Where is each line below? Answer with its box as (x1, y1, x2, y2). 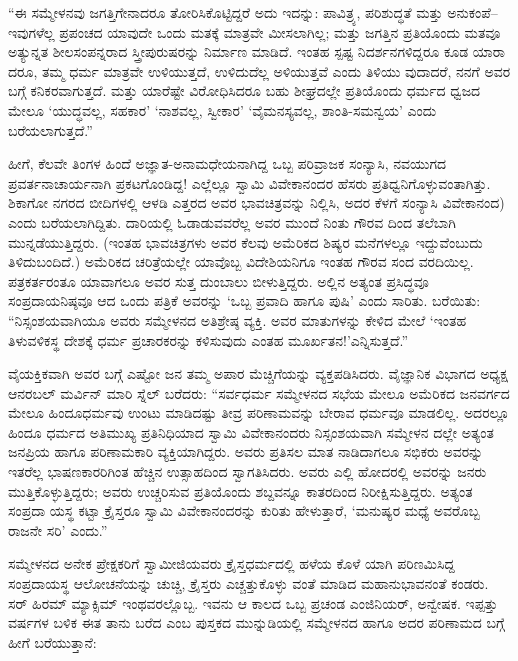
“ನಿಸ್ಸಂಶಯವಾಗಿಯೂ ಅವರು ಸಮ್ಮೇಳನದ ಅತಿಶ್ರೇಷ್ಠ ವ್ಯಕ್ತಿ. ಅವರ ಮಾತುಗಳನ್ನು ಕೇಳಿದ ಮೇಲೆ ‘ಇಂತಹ (8, 309, 467, 330)
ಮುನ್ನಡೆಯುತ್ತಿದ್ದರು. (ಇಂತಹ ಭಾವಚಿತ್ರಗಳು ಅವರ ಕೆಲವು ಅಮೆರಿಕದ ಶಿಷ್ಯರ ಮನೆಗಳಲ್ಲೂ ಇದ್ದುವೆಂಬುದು (8, 231, 483, 252)
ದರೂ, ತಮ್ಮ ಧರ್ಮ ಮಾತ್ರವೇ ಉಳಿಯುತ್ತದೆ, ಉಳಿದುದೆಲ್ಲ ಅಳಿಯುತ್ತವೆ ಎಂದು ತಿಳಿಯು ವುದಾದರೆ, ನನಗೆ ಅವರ (8, 60, 511, 81)
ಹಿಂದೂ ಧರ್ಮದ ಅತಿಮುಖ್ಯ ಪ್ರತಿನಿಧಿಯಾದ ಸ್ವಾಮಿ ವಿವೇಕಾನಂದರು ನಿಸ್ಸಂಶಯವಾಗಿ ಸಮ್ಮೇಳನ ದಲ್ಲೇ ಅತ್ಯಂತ (8, 421, 494, 442)
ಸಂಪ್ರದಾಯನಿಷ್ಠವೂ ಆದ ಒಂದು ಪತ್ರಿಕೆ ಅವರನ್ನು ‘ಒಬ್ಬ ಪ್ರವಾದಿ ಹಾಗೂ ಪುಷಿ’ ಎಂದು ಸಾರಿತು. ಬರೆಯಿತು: (8, 290, 481, 311)
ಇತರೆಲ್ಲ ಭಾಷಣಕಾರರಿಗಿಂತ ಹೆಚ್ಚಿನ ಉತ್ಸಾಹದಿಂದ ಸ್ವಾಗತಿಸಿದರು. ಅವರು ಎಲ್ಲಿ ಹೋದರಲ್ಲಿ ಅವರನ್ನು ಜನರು (8, 461, 487, 482)
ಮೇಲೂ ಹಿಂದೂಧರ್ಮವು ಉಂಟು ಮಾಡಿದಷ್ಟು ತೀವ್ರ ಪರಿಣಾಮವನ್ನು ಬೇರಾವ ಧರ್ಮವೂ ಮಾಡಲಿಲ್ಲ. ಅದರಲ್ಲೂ (8, 402, 510, 423)
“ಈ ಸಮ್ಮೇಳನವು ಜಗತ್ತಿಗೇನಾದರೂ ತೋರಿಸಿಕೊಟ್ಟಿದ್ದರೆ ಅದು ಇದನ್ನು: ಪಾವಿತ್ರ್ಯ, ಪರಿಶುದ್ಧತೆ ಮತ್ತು (8, 2, 443, 22)
